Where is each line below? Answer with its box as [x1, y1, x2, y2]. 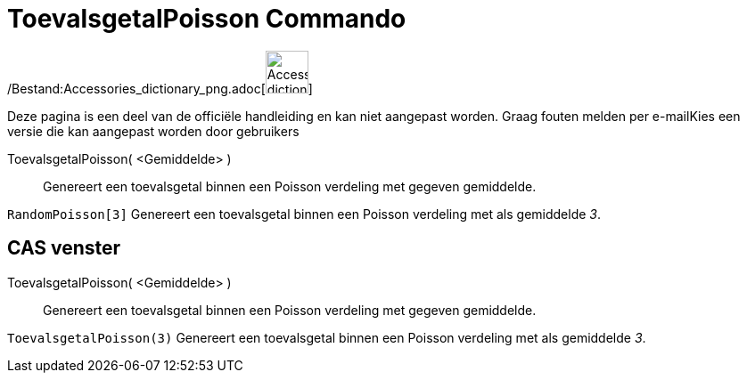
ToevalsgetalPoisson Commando [7, 4, 406, 34]
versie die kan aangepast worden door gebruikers [7, 123, 300, 139]
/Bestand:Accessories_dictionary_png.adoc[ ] [7, 80, 313, 96]
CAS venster [7, 237, 121, 260]
